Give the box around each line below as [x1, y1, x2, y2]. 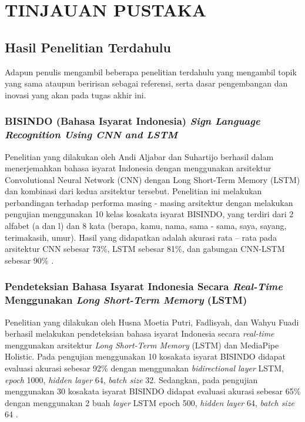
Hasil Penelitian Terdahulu [5, 38, 171, 56]
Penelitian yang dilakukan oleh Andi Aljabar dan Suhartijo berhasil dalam [5, 150, 274, 162]
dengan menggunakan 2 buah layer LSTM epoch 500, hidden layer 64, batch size [5, 396, 294, 408]
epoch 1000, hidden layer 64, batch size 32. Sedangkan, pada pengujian [5, 373, 258, 386]
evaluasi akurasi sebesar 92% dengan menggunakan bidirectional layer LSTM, [5, 361, 284, 374]
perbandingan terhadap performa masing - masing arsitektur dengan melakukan [5, 196, 293, 208]
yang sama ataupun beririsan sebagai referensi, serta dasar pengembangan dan [5, 77, 288, 89]
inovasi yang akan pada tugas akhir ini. [5, 88, 146, 101]
